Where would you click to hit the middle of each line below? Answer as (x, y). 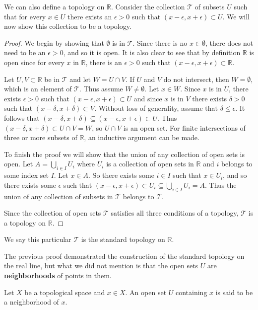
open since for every (34, 62)
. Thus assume (101, 89)
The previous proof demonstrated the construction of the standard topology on (124, 256)
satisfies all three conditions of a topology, (175, 213)
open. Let (19, 164)
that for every (25, 16)
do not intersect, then (196, 79)
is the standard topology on (123, 239)
